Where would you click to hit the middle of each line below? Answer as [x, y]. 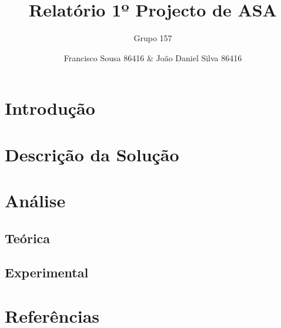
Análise [35, 201]
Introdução [50, 108]
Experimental [47, 272]
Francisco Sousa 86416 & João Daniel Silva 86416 [153, 57]
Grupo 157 [153, 38]
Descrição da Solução [92, 154]
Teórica [28, 238]
